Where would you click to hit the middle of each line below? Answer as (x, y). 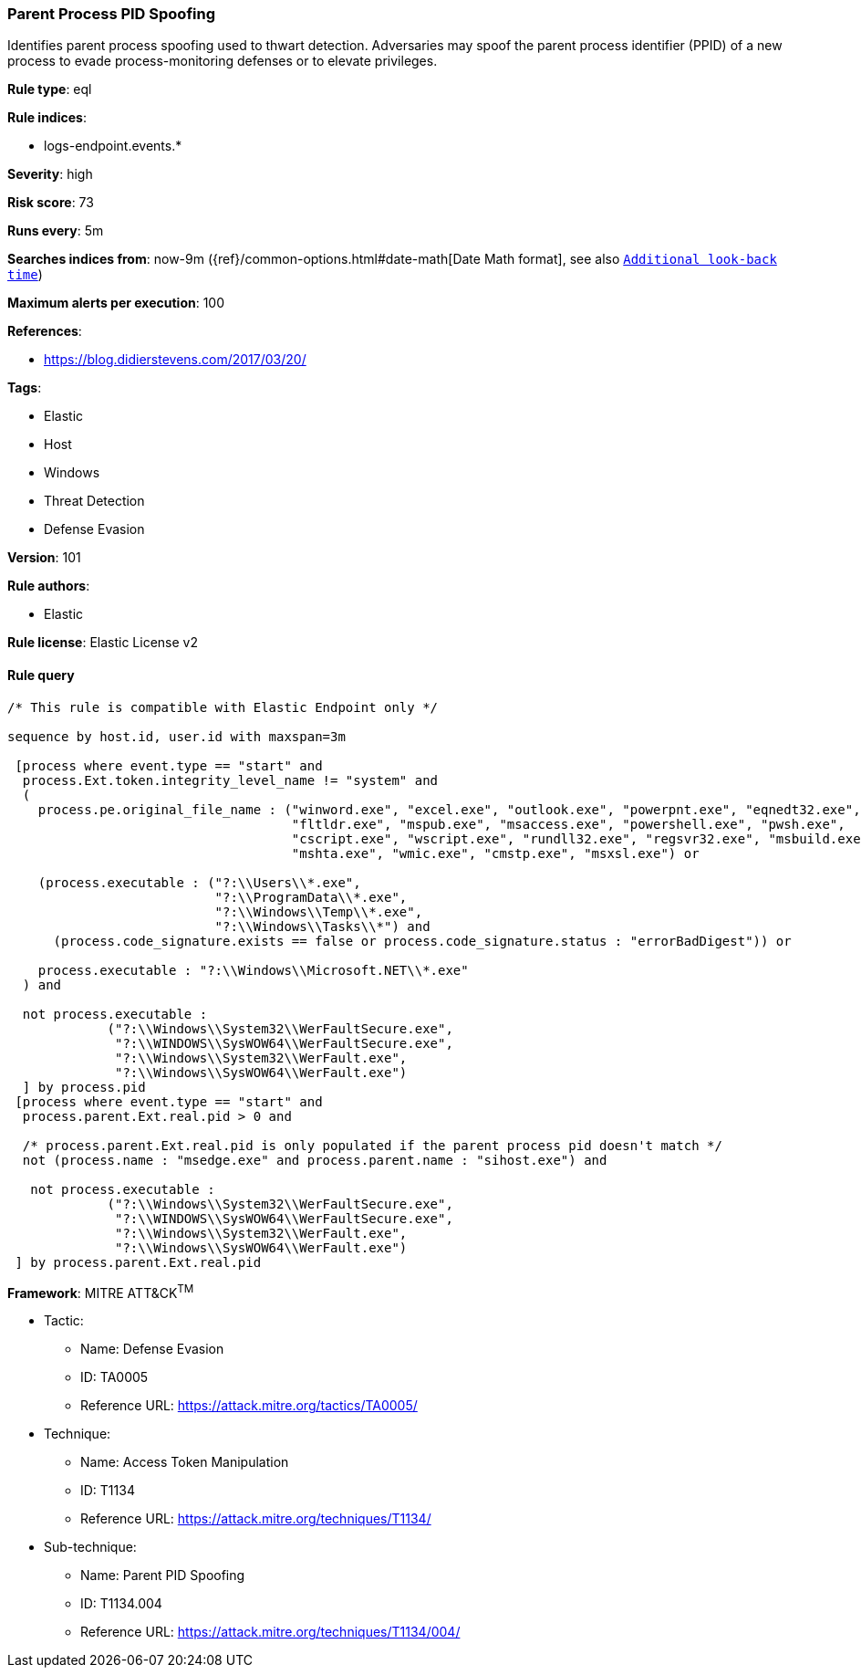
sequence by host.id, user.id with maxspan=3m (176, 736)
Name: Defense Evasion (152, 1349)
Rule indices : (47, 118)
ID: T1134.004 (121, 1604)
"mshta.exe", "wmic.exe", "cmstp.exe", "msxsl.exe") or (495, 853)
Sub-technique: (90, 1547)
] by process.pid (84, 1087)
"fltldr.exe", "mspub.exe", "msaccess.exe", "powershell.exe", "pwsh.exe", (568, 824)
